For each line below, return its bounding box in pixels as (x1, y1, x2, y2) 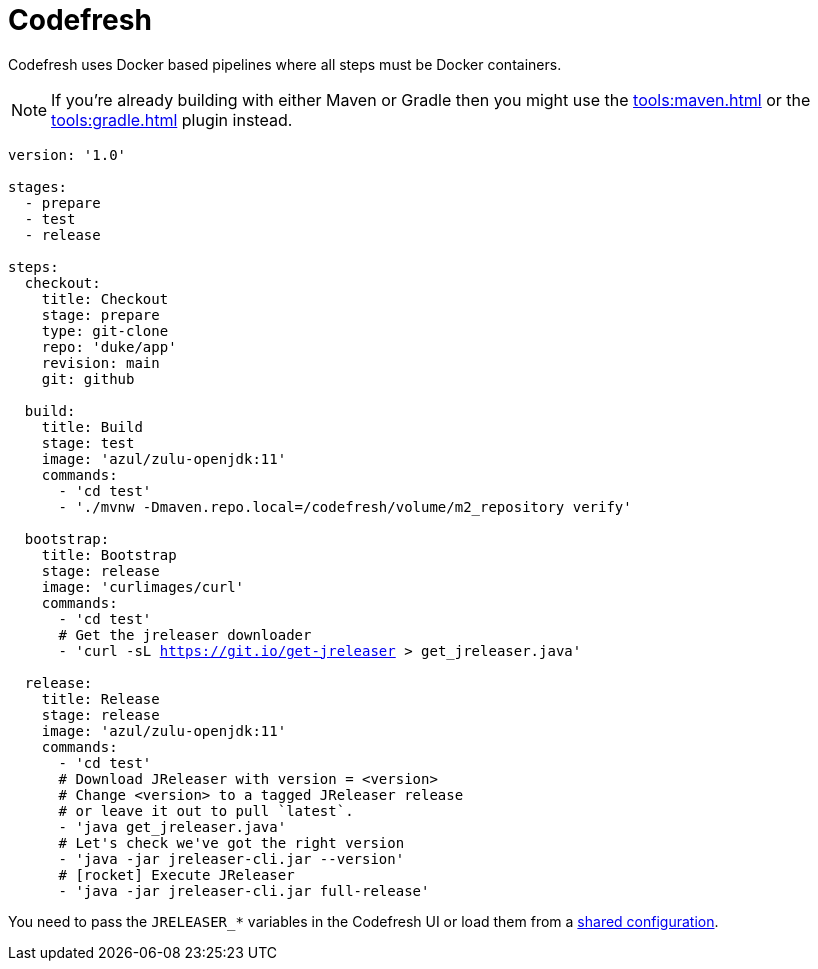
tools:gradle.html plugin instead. (51, 109, 293, 130)
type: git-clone (41, 322, 169, 339)
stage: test (41, 434, 135, 451)
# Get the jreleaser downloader (58, 626, 312, 643)
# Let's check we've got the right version (58, 834, 405, 851)
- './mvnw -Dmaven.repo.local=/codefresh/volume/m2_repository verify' (58, 498, 632, 515)
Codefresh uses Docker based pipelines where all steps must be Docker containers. (8, 55, 562, 73)
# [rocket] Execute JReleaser (58, 866, 295, 883)
